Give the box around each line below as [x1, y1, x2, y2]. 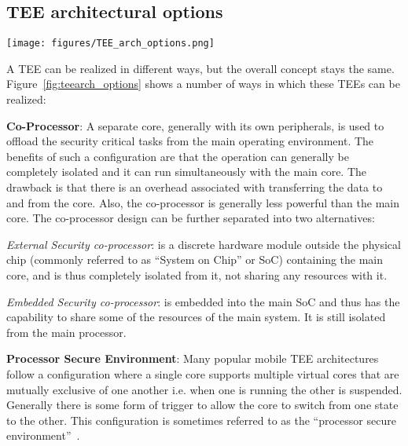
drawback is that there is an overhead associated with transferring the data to [6, 179, 383, 196]
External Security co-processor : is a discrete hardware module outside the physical [6, 236, 401, 252]
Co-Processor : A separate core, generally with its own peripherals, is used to [6, 117, 384, 133]
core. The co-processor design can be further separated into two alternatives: [6, 210, 375, 226]
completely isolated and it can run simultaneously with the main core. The [6, 163, 367, 180]
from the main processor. [6, 324, 127, 340]
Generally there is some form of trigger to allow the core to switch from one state [6, 397, 399, 413]
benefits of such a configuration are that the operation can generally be [6, 148, 349, 164]
